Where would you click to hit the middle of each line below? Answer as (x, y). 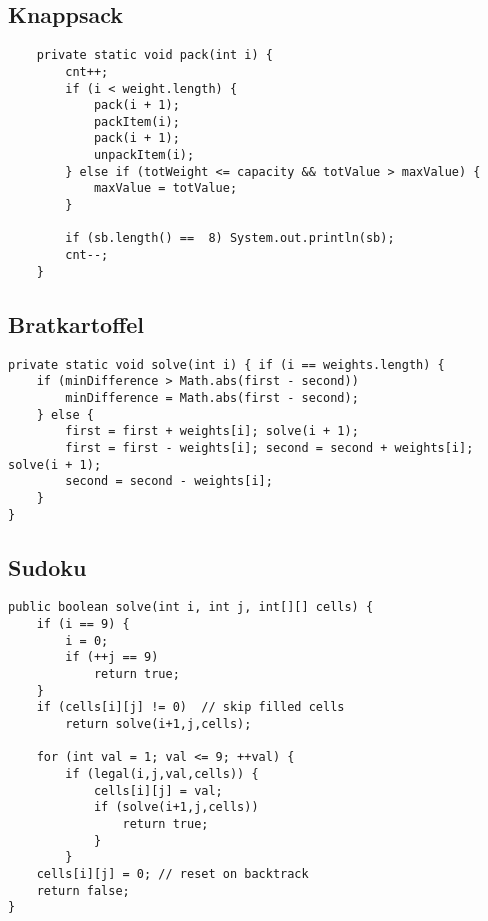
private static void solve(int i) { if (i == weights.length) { (226, 364)
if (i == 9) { (83, 624)
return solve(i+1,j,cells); (158, 723)
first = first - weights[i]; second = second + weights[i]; (269, 447)
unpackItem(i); (144, 155)
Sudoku (47, 566)
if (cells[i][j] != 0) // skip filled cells (190, 707)
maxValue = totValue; (165, 188)
